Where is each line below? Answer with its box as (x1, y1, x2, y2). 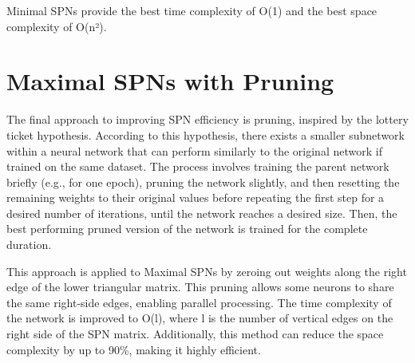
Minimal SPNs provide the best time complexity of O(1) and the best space (6, 2, 377, 18)
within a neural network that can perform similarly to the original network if (6, 142, 382, 159)
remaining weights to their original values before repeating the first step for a (6, 189, 385, 206)
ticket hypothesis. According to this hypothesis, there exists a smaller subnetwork (6, 126, 405, 143)
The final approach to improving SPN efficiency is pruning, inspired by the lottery (6, 111, 409, 128)
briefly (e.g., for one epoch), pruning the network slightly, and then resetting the (6, 173, 400, 190)
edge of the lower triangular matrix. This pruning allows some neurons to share (6, 278, 394, 295)
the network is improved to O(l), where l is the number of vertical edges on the (6, 310, 393, 326)
